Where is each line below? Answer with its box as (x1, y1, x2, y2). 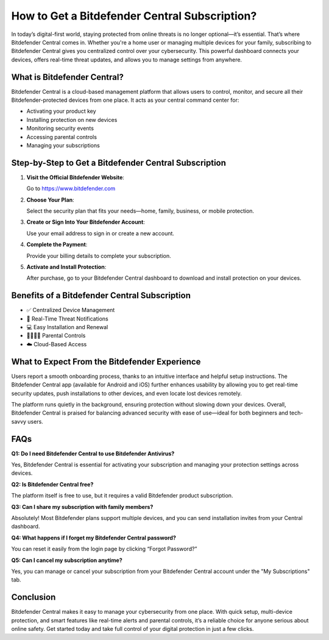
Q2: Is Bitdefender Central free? (11, 480, 94, 488)
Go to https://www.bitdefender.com (26, 185, 116, 192)
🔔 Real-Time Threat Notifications (26, 315, 109, 322)
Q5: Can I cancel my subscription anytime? (11, 556, 123, 564)
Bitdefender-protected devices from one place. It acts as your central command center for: (11, 96, 239, 104)
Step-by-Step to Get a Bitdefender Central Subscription (11, 157, 227, 168)
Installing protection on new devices (26, 116, 118, 123)
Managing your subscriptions (26, 141, 100, 149)
